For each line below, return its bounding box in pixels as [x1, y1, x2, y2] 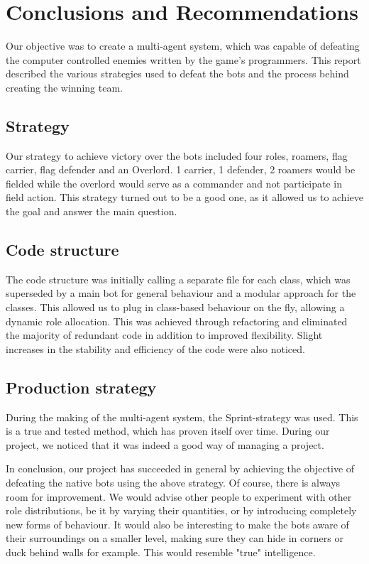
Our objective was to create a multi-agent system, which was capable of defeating [6, 38, 360, 53]
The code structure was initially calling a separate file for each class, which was [6, 271, 351, 286]
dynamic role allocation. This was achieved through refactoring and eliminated [6, 313, 348, 328]
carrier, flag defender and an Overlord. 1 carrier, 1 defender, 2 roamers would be [6, 162, 356, 177]
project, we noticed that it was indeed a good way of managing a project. [6, 437, 324, 452]
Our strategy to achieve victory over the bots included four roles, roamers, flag [6, 148, 348, 163]
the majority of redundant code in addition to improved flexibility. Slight [6, 327, 323, 342]
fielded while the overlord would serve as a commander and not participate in [6, 175, 343, 190]
